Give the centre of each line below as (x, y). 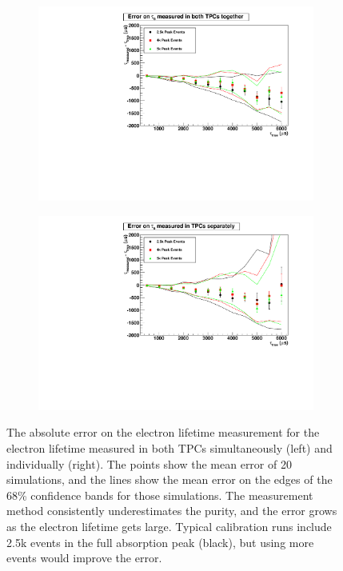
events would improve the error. (84, 558)
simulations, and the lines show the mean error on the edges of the (170, 479)
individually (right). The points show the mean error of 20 (149, 463)
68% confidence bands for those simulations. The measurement (160, 495)
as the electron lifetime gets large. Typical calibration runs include (169, 526)
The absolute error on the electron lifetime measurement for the (163, 432)
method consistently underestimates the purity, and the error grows (172, 511)
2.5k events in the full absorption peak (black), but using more (160, 542)
